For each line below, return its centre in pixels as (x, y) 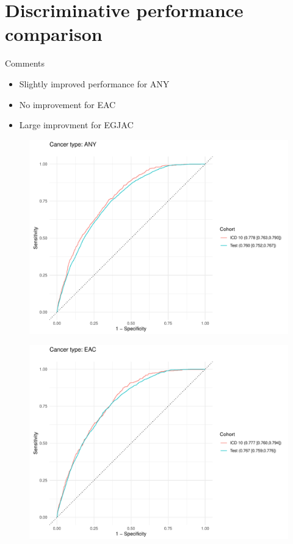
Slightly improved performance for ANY (94, 83)
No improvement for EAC (67, 104)
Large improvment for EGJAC (76, 125)
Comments (25, 63)
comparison (54, 34)
